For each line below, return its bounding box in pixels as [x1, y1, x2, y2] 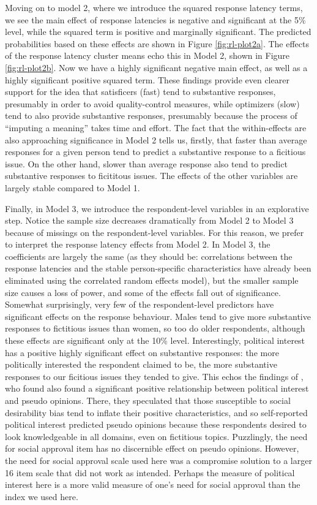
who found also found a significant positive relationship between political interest [5, 382, 309, 395]
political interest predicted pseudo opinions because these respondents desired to [5, 418, 307, 431]
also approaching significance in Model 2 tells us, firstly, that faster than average [5, 133, 307, 146]
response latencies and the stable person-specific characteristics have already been [5, 262, 311, 275]
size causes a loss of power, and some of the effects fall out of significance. [5, 286, 281, 298]
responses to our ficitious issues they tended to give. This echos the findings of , [5, 370, 304, 382]
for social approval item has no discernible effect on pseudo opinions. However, [5, 442, 299, 455]
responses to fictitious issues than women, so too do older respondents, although [5, 322, 305, 335]
